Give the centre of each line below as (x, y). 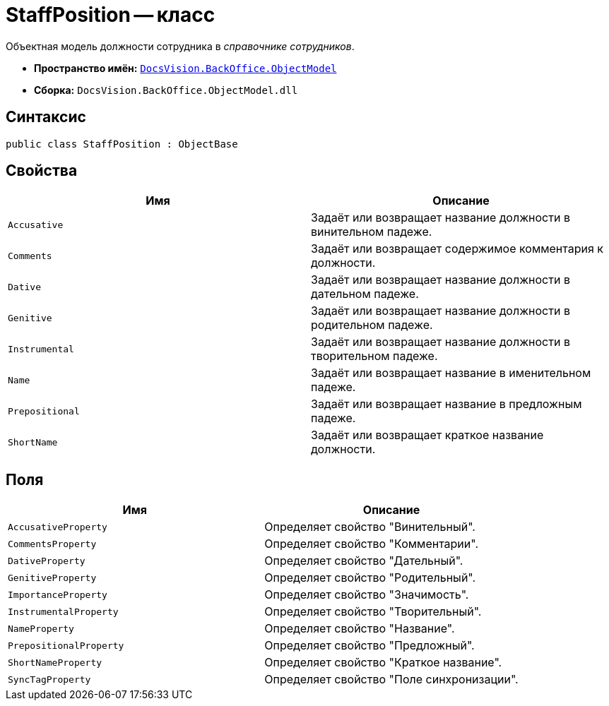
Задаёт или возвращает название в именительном (451, 373)
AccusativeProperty (58, 527)
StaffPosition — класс (111, 15)
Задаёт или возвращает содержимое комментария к (457, 249)
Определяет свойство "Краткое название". (383, 663)
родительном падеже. (372, 325)
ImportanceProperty (58, 594)
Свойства (42, 171)
